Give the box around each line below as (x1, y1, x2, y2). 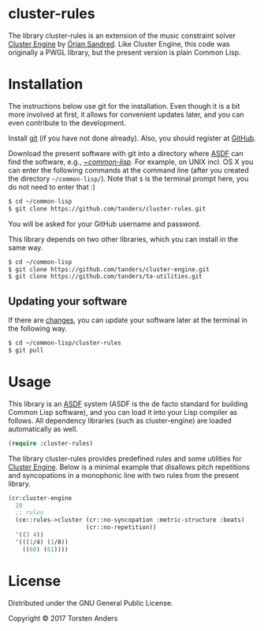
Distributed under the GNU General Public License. (8, 598, 173, 607)
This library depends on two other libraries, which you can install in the (8, 234, 239, 244)
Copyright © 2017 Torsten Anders (8, 613, 118, 623)
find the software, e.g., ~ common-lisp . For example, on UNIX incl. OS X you (8, 157, 254, 166)
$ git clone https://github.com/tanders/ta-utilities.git (8, 273, 203, 281)
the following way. (8, 324, 68, 334)
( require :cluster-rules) (8, 439, 93, 447)
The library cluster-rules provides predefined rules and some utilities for (8, 454, 242, 463)
